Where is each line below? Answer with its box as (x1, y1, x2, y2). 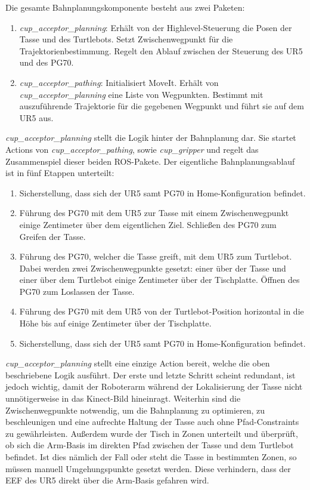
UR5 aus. (19, 111, 54, 124)
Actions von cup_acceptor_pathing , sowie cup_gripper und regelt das (5, 143, 259, 155)
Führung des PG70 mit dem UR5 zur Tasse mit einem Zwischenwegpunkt (19, 207, 289, 219)
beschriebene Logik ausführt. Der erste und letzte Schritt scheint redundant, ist (5, 368, 296, 381)
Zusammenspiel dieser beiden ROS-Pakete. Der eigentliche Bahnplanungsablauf (5, 155, 295, 167)
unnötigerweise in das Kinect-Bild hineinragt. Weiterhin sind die (5, 392, 241, 405)
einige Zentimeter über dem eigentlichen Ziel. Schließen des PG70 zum (19, 218, 277, 230)
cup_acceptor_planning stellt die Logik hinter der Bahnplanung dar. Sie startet (5, 131, 296, 144)
